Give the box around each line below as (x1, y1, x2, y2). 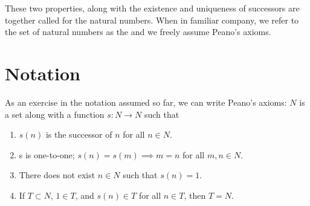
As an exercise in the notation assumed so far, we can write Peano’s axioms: (5, 95, 287, 108)
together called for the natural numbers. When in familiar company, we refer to (5, 13, 299, 26)
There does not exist (19, 169, 95, 181)
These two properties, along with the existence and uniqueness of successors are (5, 2, 300, 14)
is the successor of (45, 128, 112, 141)
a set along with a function (5, 108, 105, 120)
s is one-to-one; (19, 148, 75, 161)
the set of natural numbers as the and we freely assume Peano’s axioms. (5, 25, 271, 38)
